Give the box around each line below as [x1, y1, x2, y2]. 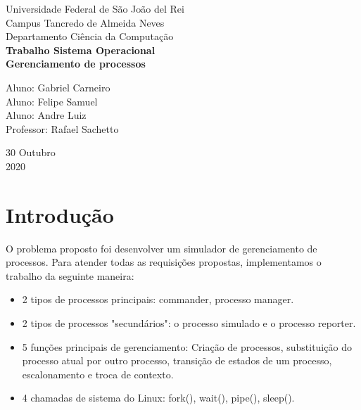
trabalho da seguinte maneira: [6, 268, 134, 283]
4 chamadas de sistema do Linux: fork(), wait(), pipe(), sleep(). [22, 390, 295, 405]
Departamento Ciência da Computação [6, 29, 174, 44]
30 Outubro [6, 145, 56, 160]
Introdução [6, 200, 114, 229]
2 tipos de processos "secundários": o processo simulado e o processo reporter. [22, 316, 356, 331]
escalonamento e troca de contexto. [22, 366, 174, 381]
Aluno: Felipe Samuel [6, 94, 98, 108]
